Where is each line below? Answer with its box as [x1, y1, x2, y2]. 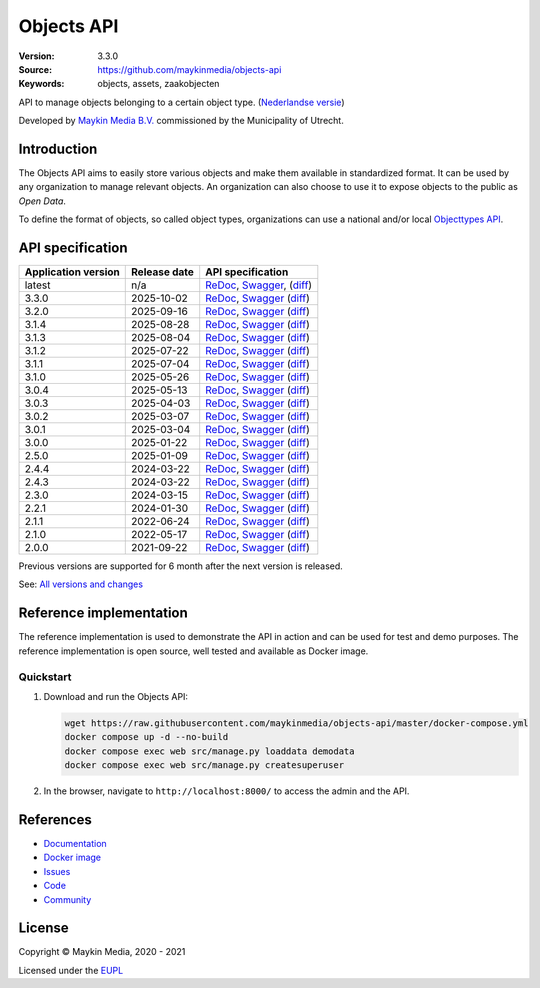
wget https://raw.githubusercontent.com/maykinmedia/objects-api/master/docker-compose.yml [64, 717, 529, 729]
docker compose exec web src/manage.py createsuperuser [64, 760, 345, 771]
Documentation [43, 837, 107, 849]
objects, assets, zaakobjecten [97, 78, 220, 90]
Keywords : [18, 78, 65, 90]
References [18, 811, 92, 828]
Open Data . [18, 195, 67, 207]
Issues [43, 865, 71, 877]
